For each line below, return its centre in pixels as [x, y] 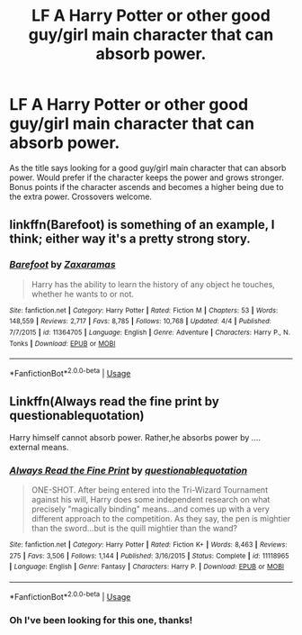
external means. [39, 447]
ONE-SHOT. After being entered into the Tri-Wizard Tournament [149, 490]
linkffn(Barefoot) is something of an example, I [142, 225]
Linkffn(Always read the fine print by [115, 402]
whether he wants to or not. [83, 294]
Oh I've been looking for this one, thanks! [101, 620]
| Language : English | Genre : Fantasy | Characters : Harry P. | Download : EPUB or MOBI [147, 567]
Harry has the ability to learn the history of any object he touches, [153, 284]
